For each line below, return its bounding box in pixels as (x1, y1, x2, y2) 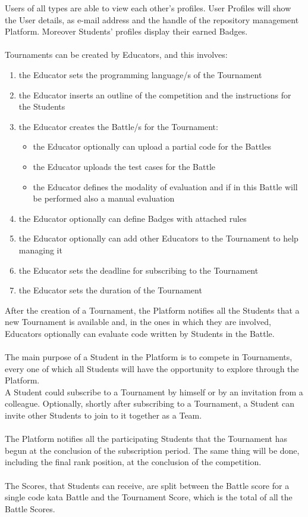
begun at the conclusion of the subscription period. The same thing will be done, (5, 444, 300, 456)
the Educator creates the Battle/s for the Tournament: (18, 120, 218, 132)
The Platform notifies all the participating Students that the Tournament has (5, 432, 288, 445)
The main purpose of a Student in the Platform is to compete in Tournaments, (5, 351, 293, 363)
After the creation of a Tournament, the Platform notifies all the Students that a (5, 304, 300, 316)
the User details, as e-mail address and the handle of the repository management (5, 13, 299, 26)
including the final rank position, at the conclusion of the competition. (5, 456, 262, 468)
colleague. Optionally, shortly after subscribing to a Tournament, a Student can (5, 397, 294, 410)
